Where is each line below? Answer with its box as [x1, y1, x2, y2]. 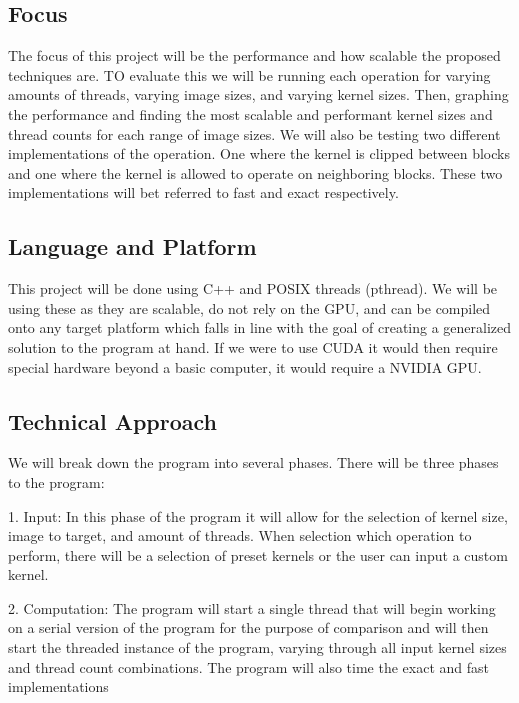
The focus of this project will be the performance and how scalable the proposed [8, 45, 501, 66]
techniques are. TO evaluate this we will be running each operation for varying [8, 64, 491, 85]
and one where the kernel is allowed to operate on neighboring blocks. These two [8, 162, 503, 183]
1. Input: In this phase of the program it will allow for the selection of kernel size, [8, 505, 508, 526]
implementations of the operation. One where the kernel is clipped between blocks [8, 143, 510, 164]
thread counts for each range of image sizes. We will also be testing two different [8, 123, 501, 144]
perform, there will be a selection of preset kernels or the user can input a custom [8, 544, 508, 565]
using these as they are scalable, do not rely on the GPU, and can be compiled [8, 297, 491, 318]
